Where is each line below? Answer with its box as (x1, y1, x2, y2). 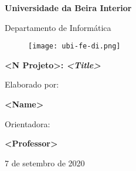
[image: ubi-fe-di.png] (28, 42, 121, 51)
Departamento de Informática (5, 21, 111, 33)
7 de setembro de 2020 (5, 156, 85, 169)
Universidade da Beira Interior (5, 2, 132, 13)
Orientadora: (5, 117, 50, 130)
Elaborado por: (5, 78, 59, 90)
